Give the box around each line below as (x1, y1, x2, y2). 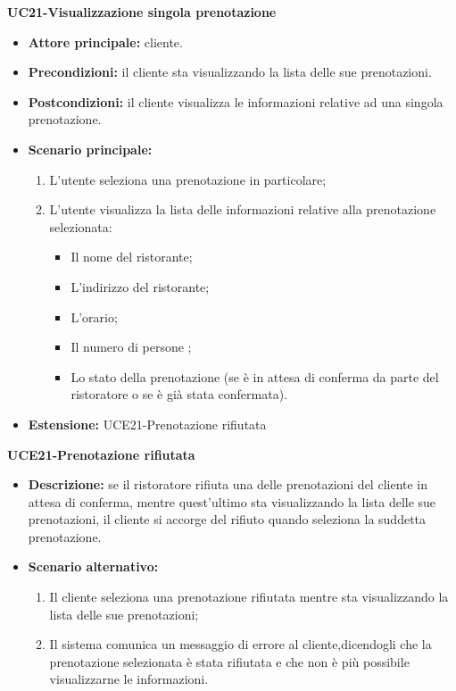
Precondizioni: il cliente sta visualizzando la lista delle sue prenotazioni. (28, 62, 432, 81)
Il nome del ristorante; (70, 247, 193, 266)
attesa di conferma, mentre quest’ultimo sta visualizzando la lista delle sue (28, 492, 436, 511)
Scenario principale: (28, 139, 153, 158)
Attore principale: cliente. (28, 32, 183, 51)
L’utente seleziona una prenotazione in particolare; (49, 170, 327, 188)
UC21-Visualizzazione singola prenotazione (7, 3, 277, 21)
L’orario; (70, 307, 118, 326)
